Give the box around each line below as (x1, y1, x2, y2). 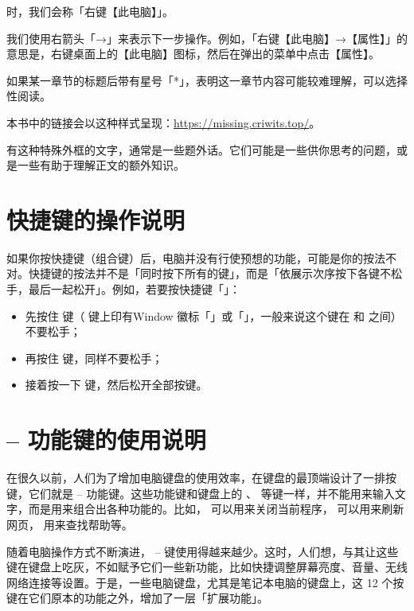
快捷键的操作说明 (6, 203, 186, 235)
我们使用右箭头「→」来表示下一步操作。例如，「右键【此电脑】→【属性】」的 (6, 29, 408, 46)
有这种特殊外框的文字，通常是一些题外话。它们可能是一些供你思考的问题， (6, 141, 396, 158)
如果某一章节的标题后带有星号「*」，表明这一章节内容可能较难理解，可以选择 (6, 72, 408, 88)
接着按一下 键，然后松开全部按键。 (25, 376, 208, 393)
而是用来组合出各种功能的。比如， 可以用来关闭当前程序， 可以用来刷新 (28, 500, 404, 517)
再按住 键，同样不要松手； (25, 349, 163, 366)
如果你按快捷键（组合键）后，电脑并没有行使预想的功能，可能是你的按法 (6, 249, 385, 266)
